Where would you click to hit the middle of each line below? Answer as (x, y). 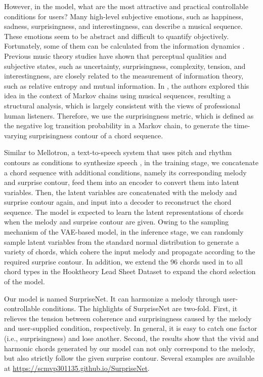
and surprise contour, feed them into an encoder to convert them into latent (122, 182)
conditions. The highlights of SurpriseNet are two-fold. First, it (140, 308)
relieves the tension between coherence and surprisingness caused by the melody (128, 318)
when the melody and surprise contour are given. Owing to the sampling (117, 222)
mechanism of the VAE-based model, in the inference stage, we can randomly (124, 232)
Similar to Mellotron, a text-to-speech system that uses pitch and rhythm (118, 152)
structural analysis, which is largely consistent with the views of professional (122, 105)
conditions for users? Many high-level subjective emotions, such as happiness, (124, 16)
